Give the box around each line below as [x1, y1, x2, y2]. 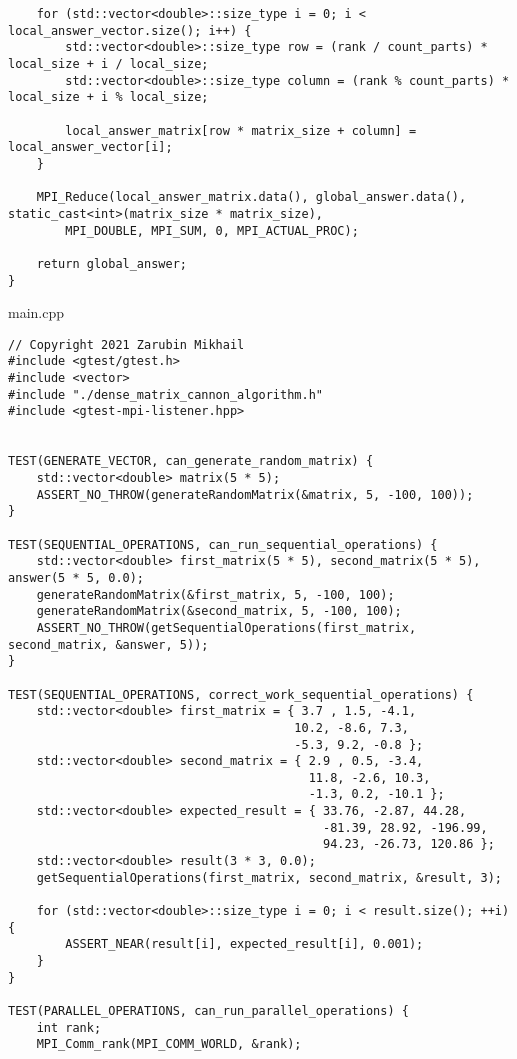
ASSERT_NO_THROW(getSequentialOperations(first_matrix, [36, 620, 417, 635]
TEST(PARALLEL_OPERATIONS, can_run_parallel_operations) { [8, 1004, 409, 1018]
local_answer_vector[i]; [8, 140, 173, 155]
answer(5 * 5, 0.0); [8, 570, 145, 585]
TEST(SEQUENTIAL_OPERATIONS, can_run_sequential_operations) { [8, 537, 438, 552]
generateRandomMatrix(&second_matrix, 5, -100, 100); [36, 604, 402, 619]
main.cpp [8, 302, 65, 323]
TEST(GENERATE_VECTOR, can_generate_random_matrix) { [8, 454, 374, 469]
